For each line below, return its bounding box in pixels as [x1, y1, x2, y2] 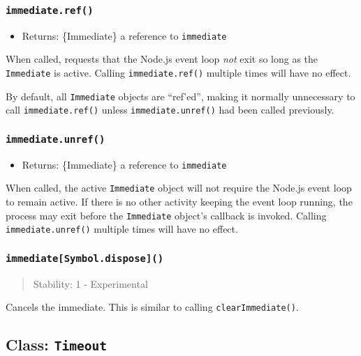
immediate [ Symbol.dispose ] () [6, 252, 164, 264]
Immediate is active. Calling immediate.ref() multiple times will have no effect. [6, 65, 351, 80]
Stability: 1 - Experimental [33, 276, 148, 291]
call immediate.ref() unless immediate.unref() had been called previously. [6, 102, 334, 117]
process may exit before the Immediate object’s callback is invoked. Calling [6, 208, 327, 222]
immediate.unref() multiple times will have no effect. [6, 222, 238, 236]
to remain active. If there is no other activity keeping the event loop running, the [6, 194, 353, 209]
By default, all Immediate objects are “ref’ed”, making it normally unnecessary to [6, 88, 355, 103]
